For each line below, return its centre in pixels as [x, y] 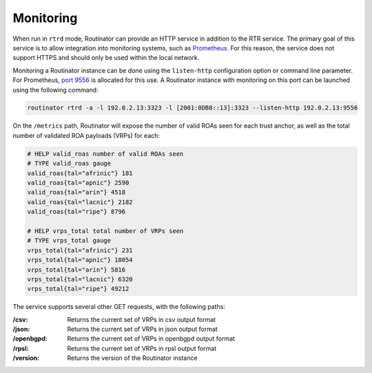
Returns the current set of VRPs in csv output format [142, 319]
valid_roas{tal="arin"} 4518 [76, 192]
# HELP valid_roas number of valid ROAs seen [105, 154]
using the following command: [56, 90]
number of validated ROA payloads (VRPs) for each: [86, 135]
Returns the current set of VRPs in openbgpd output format [151, 339]
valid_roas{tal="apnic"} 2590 [78, 183]
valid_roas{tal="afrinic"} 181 [80, 173]
